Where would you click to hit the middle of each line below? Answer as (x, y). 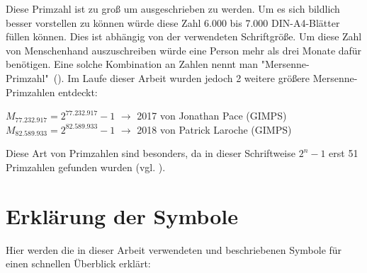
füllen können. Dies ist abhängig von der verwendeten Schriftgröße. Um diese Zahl (184, 36)
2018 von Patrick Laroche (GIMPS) (214, 129)
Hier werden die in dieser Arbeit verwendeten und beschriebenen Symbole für (174, 249)
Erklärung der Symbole (122, 215)
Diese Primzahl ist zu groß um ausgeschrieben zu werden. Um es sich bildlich (173, 8)
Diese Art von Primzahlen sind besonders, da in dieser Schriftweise (151, 153)
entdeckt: (78, 92)
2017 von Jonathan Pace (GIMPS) (212, 116)
